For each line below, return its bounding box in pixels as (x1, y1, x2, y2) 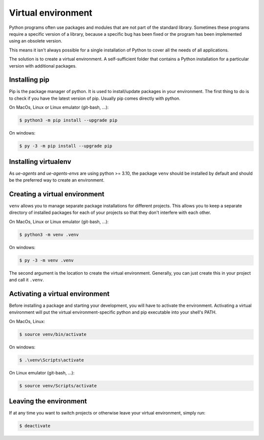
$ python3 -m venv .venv (19, 232, 79, 237)
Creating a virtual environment (9, 190, 105, 198)
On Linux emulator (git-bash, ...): (9, 370, 75, 375)
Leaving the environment (9, 397, 88, 406)
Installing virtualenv (9, 157, 71, 166)
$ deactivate (19, 423, 51, 429)
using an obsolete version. (9, 38, 63, 44)
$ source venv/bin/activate (19, 331, 87, 337)
